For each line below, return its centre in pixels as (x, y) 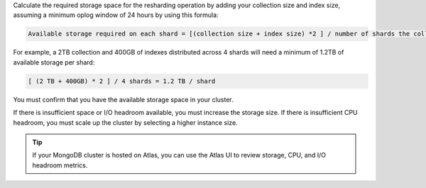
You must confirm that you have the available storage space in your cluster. (123, 99)
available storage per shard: (54, 62)
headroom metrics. (60, 165)
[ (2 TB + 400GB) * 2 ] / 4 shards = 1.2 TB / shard (122, 81)
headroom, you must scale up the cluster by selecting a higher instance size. (125, 122)
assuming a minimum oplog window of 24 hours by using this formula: (116, 15)
